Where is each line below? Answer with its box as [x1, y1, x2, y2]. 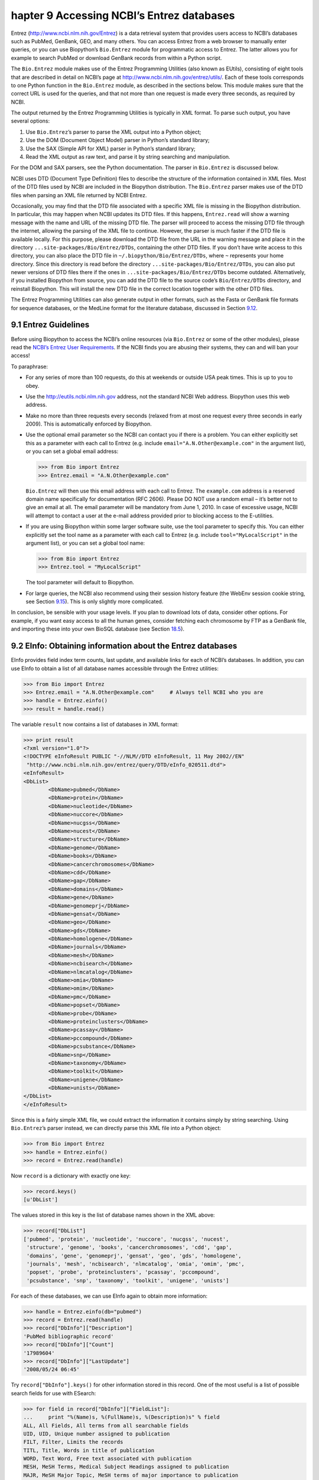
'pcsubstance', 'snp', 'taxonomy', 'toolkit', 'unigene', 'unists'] [27, 1277, 229, 1284]
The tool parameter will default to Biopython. [25, 579, 135, 586]
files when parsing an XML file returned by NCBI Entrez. [11, 191, 147, 198]
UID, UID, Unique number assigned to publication [23, 1430, 170, 1437]
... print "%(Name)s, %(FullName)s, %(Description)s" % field [23, 1414, 220, 1421]
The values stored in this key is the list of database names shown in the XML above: [11, 1211, 215, 1219]
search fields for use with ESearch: [11, 1389, 96, 1397]
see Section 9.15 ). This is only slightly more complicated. [25, 598, 164, 605]
